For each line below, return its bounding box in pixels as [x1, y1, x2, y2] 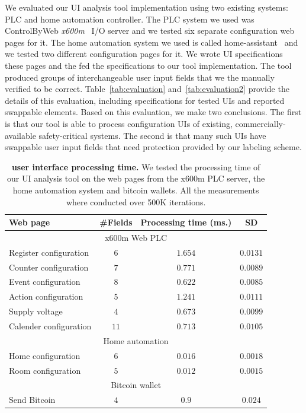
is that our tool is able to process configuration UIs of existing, [5, 117, 233, 129]
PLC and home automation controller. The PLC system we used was [5, 12, 255, 25]
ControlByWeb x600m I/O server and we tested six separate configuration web [5, 24, 295, 37]
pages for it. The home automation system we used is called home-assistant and [5, 36, 298, 48]
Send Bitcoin [9, 393, 56, 406]
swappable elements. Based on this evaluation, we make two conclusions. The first [5, 106, 302, 118]
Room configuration [9, 364, 81, 376]
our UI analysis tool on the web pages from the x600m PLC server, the [7, 172, 265, 185]
